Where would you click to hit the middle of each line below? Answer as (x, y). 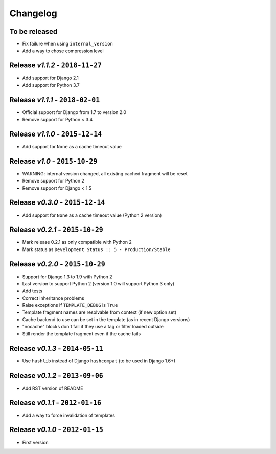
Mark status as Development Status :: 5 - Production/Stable (96, 249)
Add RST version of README (53, 388)
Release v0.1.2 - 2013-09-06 (56, 376)
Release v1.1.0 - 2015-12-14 (56, 134)
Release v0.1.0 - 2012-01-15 (56, 430)
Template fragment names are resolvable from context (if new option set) (99, 312)
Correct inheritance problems (53, 298)
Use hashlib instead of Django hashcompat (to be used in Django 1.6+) (99, 361)
